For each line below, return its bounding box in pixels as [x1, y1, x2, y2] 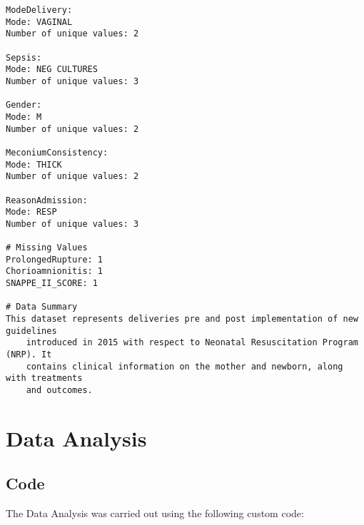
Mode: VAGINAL [6, 16, 73, 27]
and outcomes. [26, 385, 93, 395]
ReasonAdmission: [6, 195, 88, 205]
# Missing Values [6, 243, 88, 253]
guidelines [6, 325, 57, 336]
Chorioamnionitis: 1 [6, 266, 103, 277]
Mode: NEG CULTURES [6, 64, 98, 75]
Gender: [6, 100, 42, 111]
